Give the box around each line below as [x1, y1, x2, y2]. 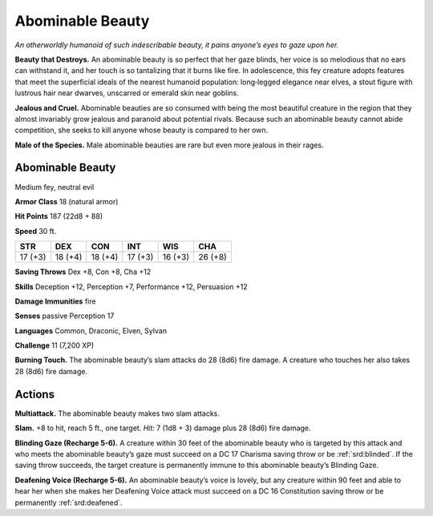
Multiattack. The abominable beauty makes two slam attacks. [14, 409, 221, 418]
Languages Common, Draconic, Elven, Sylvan [14, 325, 168, 336]
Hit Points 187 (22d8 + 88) [14, 212, 103, 221]
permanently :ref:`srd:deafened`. [14, 498, 123, 507]
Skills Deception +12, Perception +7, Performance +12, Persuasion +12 [14, 281, 248, 292]
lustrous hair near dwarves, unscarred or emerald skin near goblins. [14, 88, 240, 98]
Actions [14, 387, 55, 401]
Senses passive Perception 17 [14, 311, 115, 320]
